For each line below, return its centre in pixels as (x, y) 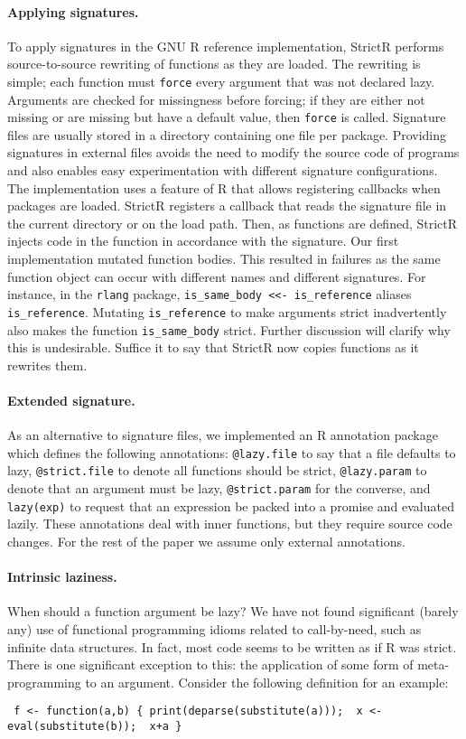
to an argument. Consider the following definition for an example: (267, 682)
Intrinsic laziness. (62, 577)
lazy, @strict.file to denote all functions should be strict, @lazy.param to (217, 470)
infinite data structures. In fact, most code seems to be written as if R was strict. (232, 646)
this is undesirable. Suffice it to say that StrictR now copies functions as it (213, 347)
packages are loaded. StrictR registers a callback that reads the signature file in (227, 206)
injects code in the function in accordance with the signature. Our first (203, 241)
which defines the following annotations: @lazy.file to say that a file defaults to (232, 452)
